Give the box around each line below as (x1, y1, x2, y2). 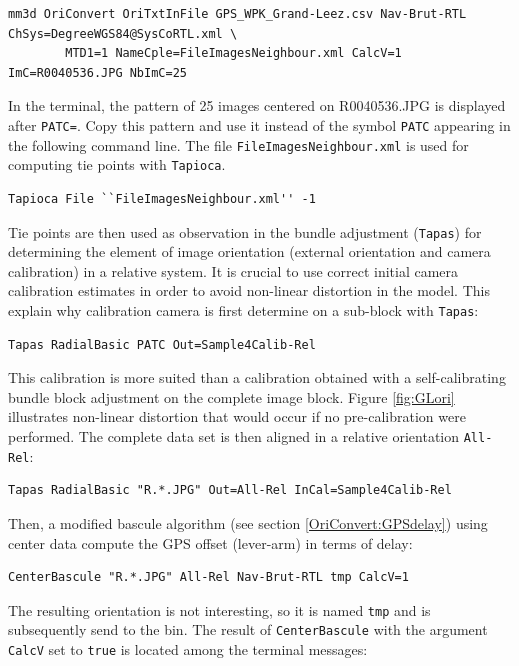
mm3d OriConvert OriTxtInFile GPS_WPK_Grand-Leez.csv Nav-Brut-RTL (8, 7, 467, 21)
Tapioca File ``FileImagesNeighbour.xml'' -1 (8, 191, 316, 206)
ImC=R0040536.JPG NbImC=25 (8, 65, 187, 80)
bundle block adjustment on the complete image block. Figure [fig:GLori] (8, 386, 455, 407)
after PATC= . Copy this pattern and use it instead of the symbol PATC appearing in (8, 114, 511, 135)
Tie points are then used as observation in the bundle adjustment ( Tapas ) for (8, 221, 482, 242)
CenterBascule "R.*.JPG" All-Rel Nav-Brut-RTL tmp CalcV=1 (8, 570, 409, 585)
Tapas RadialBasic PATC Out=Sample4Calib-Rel (8, 337, 316, 352)
